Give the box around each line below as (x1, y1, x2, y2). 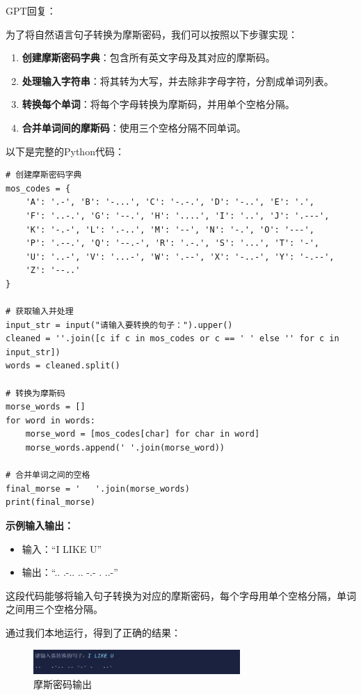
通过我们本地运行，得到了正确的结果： (6, 625, 181, 639)
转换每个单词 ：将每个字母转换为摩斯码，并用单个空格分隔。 (22, 97, 295, 111)
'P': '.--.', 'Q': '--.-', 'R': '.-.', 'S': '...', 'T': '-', (25, 238, 320, 249)
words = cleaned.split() (6, 361, 120, 371)
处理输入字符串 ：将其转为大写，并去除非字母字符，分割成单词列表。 (22, 73, 334, 88)
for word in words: (6, 415, 95, 425)
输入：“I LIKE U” (22, 541, 102, 556)
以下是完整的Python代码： (6, 143, 125, 158)
